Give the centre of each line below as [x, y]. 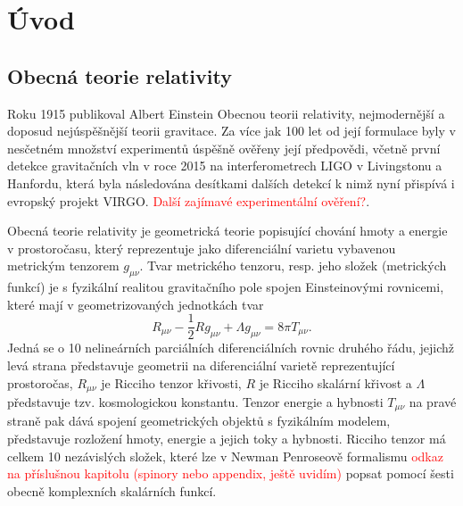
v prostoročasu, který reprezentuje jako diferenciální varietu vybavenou [202, 248]
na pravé [433, 402]
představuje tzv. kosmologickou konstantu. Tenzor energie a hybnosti [195, 402]
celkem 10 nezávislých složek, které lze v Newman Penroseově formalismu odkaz [225, 456]
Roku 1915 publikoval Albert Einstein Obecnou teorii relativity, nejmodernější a [226, 113]
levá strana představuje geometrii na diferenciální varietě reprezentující [201, 365]
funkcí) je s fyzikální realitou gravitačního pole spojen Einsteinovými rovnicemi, [226, 287]
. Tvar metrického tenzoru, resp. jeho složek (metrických [293, 265]
